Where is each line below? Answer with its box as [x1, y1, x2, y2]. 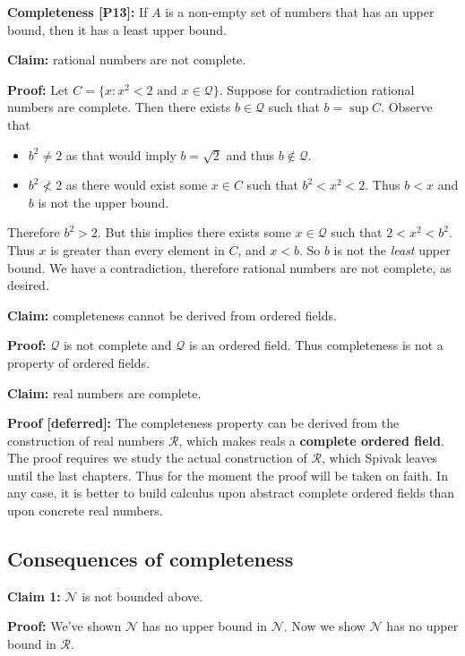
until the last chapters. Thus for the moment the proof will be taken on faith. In [7, 465, 448, 484]
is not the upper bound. [38, 192, 169, 211]
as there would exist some [65, 175, 208, 194]
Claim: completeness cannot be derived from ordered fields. [7, 305, 337, 324]
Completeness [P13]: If [7, 3, 148, 21]
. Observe [381, 98, 433, 116]
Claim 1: [7, 586, 61, 605]
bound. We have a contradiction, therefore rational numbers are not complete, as [7, 258, 452, 277]
